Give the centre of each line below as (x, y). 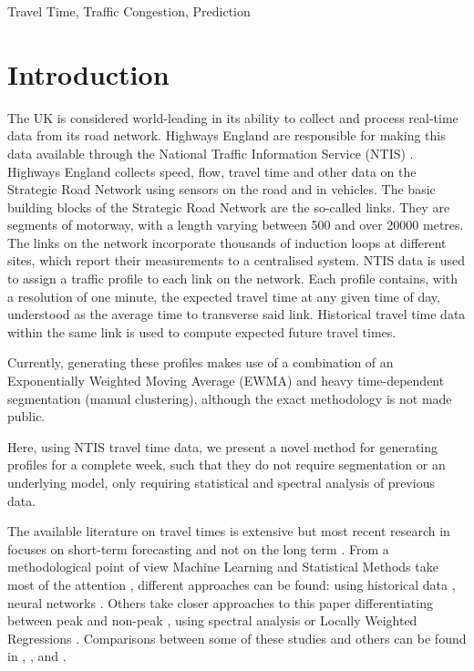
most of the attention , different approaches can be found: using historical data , (232, 584)
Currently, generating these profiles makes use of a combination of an (201, 362)
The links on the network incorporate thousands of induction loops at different (227, 242)
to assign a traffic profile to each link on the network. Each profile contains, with (233, 279)
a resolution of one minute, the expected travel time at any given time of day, (224, 296)
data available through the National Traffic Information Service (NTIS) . (211, 153)
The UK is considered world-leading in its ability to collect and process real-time (233, 117)
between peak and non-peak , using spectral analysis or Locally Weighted (212, 620)
